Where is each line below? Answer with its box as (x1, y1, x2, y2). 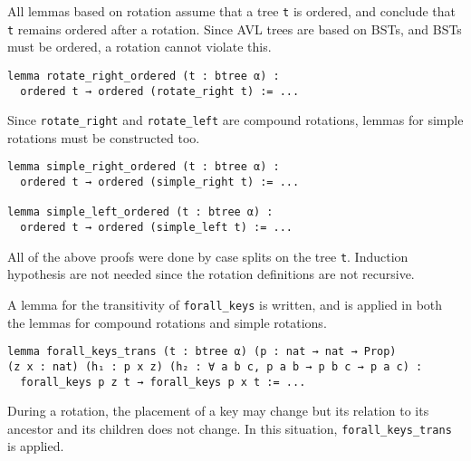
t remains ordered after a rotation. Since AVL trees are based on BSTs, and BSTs (7, 19, 462, 38)
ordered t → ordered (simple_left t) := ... (20, 221, 293, 235)
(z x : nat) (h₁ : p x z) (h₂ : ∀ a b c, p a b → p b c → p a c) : (7, 360, 423, 373)
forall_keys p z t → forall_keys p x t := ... (20, 375, 306, 389)
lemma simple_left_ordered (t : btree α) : (7, 206, 274, 219)
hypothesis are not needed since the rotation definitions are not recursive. (7, 264, 415, 283)
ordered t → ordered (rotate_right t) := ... (20, 84, 300, 98)
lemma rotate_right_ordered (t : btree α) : (7, 69, 280, 82)
